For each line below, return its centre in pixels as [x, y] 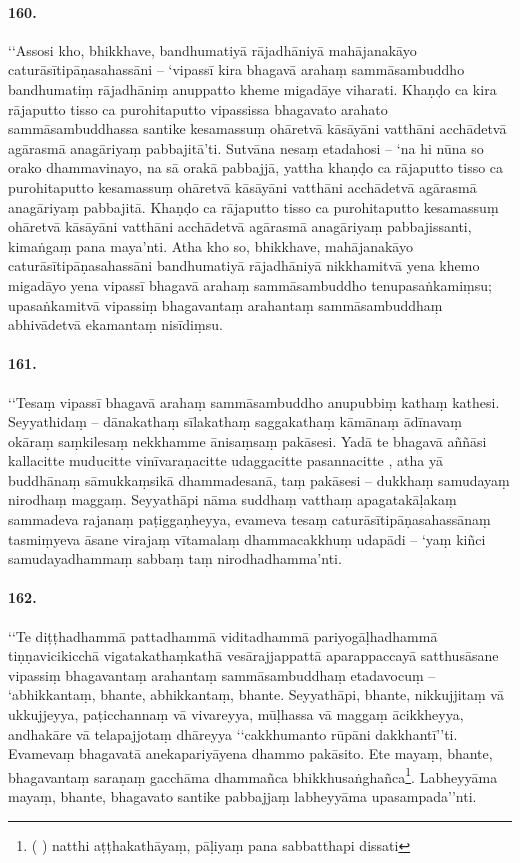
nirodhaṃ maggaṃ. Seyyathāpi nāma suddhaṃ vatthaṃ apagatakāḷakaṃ [232, 499]
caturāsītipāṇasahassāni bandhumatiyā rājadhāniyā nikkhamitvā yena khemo [244, 265]
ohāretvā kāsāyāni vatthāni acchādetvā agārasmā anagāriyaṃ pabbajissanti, [240, 226]
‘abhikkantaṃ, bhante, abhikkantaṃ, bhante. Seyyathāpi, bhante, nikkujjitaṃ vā [256, 694]
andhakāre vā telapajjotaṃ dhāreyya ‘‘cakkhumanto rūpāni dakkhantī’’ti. [233, 733]
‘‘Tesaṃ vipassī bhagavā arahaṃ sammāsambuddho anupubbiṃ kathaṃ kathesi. [254, 401]
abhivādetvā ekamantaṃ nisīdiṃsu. [115, 324]
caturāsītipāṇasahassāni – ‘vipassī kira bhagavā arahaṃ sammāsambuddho [236, 69]
